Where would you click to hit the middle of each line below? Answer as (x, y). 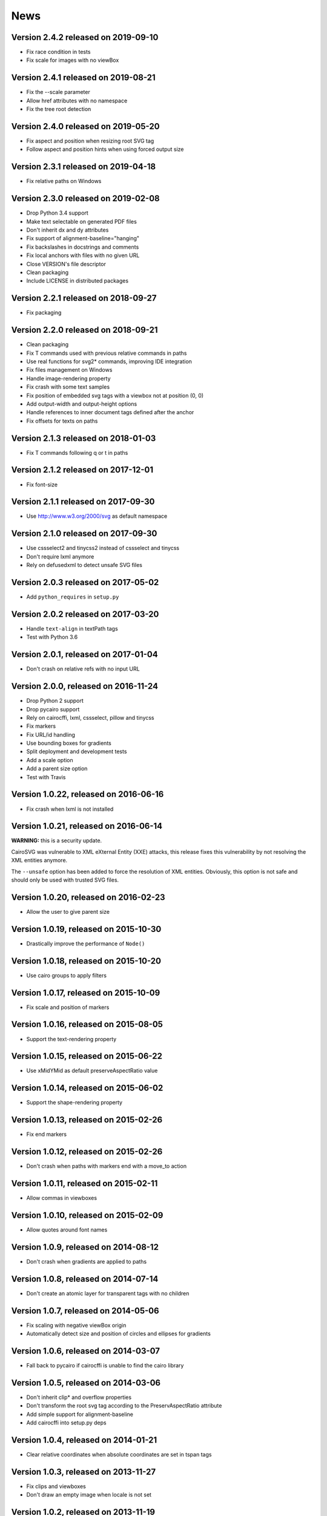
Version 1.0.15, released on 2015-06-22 (87, 1056)
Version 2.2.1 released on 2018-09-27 (84, 298)
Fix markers (41, 726)
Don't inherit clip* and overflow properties (79, 1397)
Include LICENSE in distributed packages (78, 281)
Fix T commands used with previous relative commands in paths (107, 353)
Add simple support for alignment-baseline (80, 1414)
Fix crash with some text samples (68, 387)
